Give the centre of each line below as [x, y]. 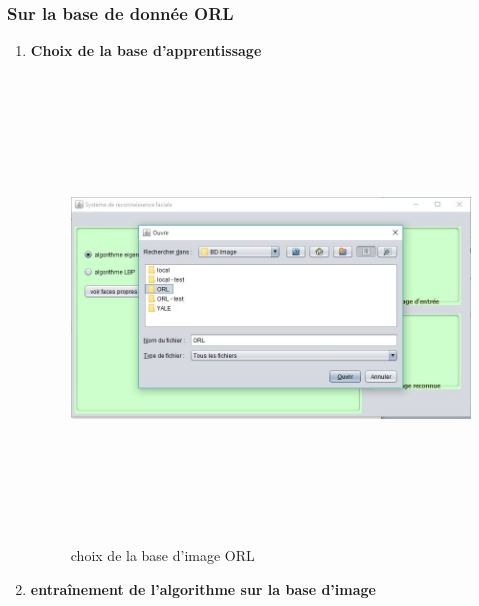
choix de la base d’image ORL [162, 555]
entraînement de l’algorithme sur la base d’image [203, 588]
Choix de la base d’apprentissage [146, 50]
